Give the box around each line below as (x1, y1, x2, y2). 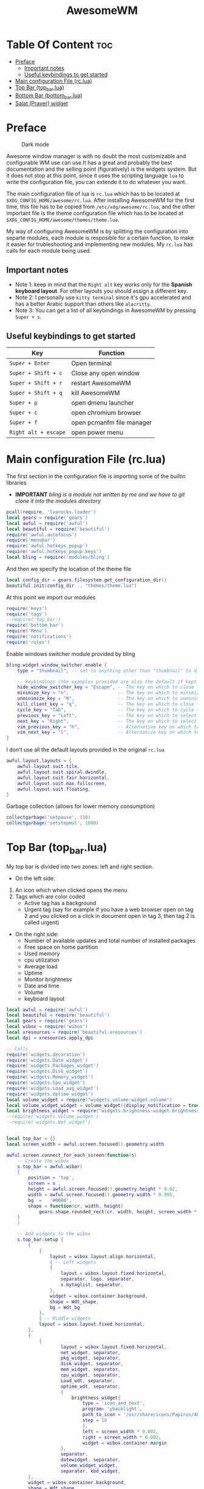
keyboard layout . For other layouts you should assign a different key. (15, 287, 188, 295)
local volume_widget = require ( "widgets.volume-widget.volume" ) (6, 1097, 172, 1103)
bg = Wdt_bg (49, 1304, 80, 1310)
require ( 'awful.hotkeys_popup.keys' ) (6, 549, 102, 555)
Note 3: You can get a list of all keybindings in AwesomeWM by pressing (15, 307, 196, 314)
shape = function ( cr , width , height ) (28, 1203, 123, 1209)
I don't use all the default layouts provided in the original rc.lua (6, 746, 165, 753)
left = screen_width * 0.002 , (82, 1428, 159, 1434)
